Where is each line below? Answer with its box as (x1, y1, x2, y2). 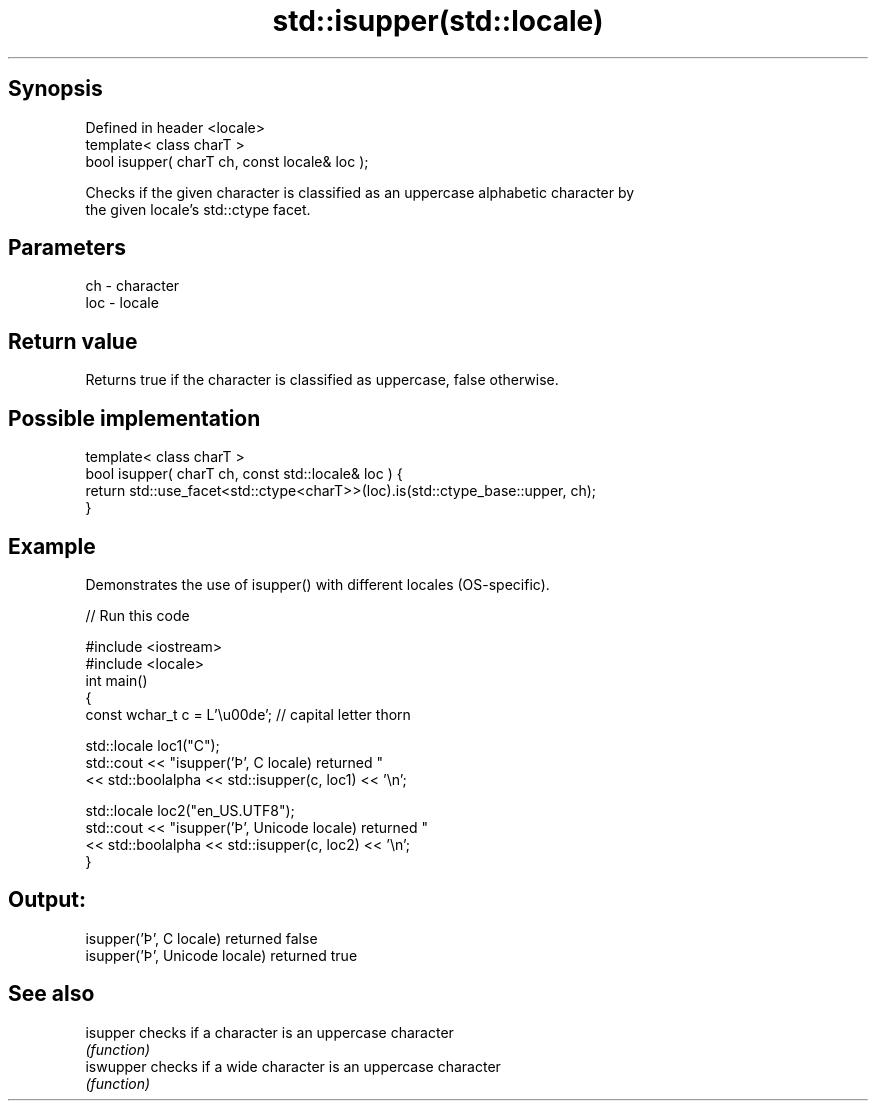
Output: (8, 887, 86, 913)
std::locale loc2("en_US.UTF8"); (85, 801, 295, 819)
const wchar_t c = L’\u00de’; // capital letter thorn (85, 705, 411, 723)
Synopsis (8, 76, 103, 102)
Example (8, 533, 96, 559)
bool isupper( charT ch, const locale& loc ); (85, 152, 369, 170)
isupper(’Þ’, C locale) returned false (85, 929, 318, 947)
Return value (8, 328, 138, 354)
